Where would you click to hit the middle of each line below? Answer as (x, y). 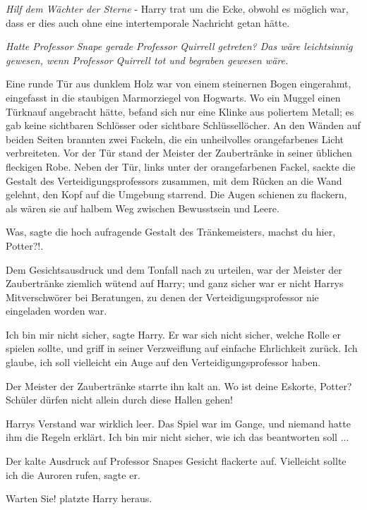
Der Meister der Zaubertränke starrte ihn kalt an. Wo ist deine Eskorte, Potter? (179, 385)
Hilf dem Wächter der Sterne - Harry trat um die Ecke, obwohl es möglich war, (177, 8)
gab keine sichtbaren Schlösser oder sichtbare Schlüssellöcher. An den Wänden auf (183, 125)
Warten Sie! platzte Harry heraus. (79, 498)
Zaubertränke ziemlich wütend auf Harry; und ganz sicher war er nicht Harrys (175, 283)
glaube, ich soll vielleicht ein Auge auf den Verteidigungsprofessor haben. (163, 362)
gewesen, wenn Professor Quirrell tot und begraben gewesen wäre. (147, 60)
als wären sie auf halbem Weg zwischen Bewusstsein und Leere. (143, 208)
